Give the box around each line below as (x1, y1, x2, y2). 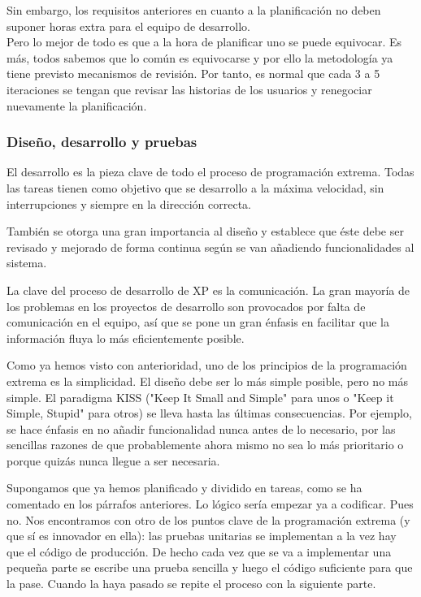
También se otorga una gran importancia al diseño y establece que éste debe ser (7, 223, 404, 240)
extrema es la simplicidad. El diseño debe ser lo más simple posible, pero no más (7, 372, 408, 389)
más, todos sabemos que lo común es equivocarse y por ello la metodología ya (7, 49, 393, 66)
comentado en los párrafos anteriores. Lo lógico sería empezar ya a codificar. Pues (7, 495, 414, 513)
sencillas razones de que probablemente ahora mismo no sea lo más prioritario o (7, 436, 404, 453)
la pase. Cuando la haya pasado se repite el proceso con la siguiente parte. (7, 575, 376, 592)
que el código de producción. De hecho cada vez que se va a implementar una (7, 543, 392, 560)
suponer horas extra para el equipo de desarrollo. (7, 17, 250, 34)
